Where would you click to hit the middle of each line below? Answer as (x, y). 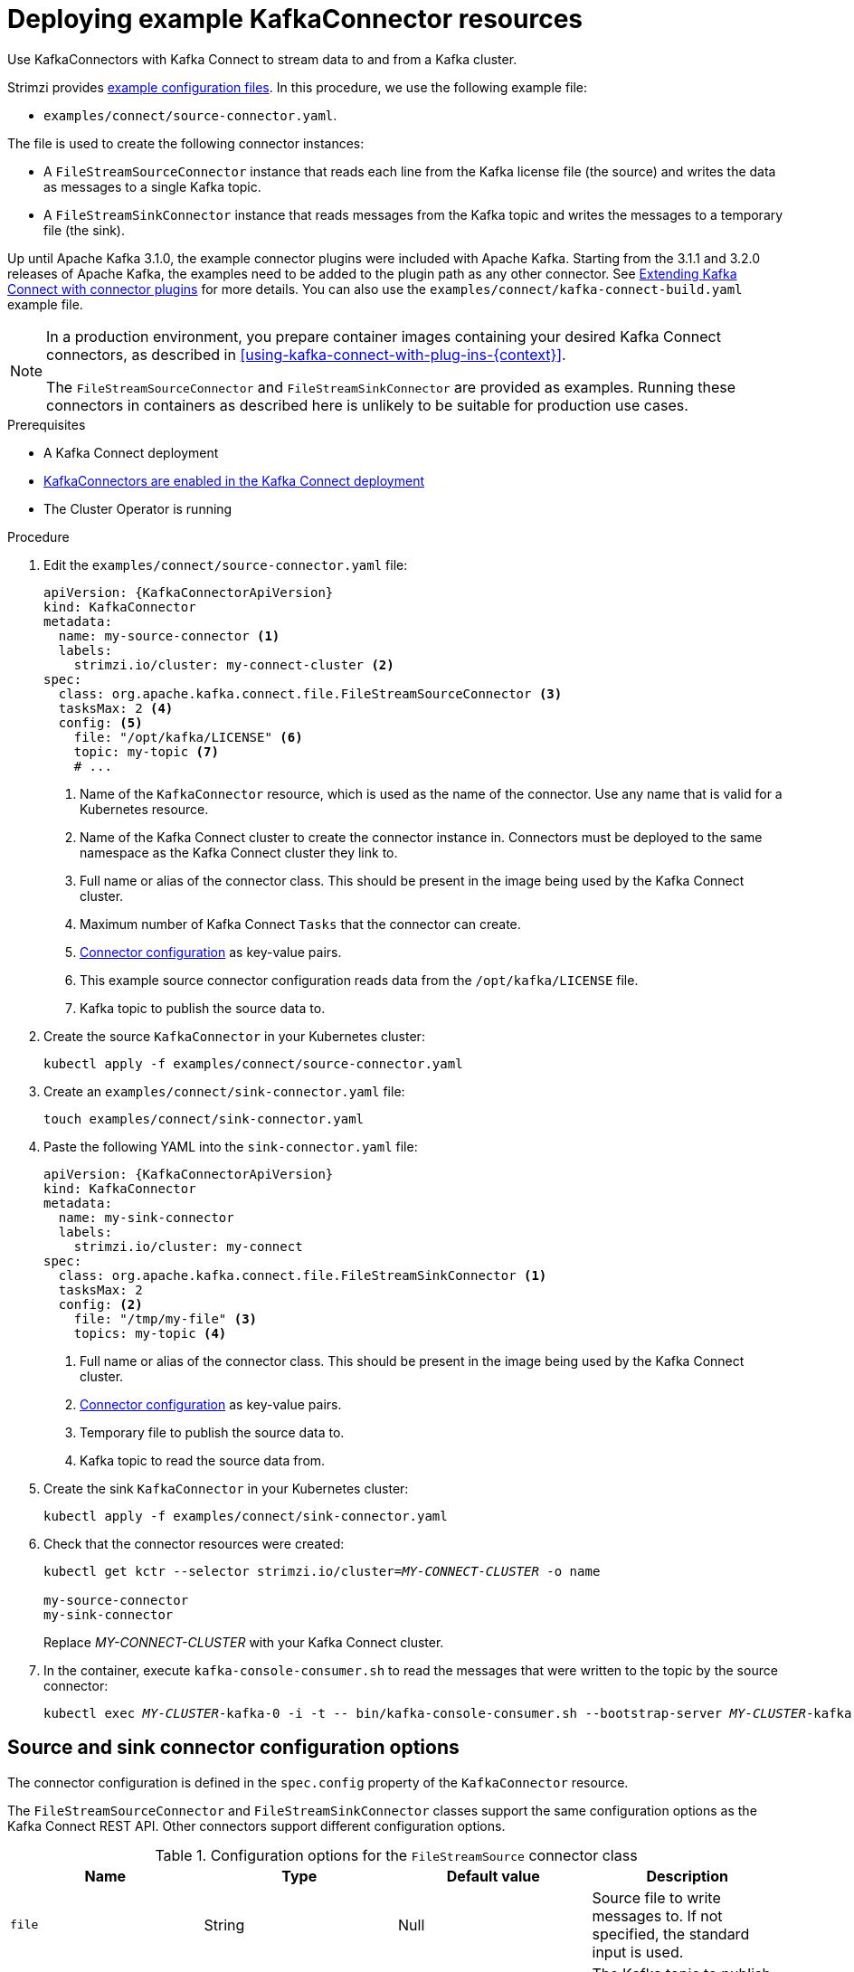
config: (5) (100, 722)
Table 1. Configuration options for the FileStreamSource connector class (396, 1855)
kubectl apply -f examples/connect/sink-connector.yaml (246, 1516)
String (224, 1925)
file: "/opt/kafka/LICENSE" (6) (188, 737)
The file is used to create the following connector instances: (186, 143)
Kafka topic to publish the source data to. (203, 1008)
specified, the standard (671, 1934)
